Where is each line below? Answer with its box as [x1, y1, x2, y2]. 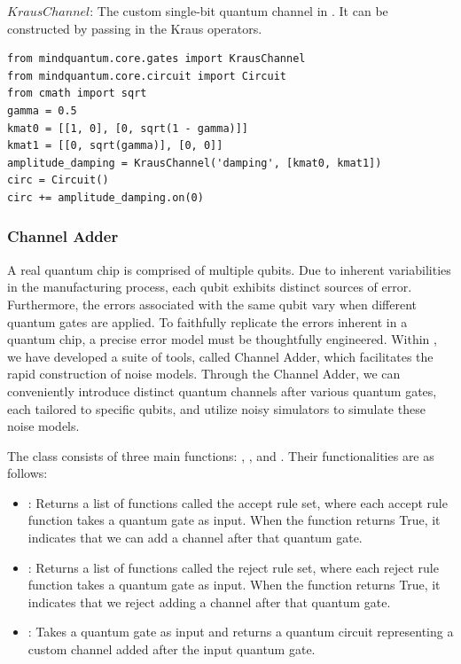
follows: [7, 464, 48, 482]
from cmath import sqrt [7, 87, 147, 100]
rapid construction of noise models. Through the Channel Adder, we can [7, 364, 401, 383]
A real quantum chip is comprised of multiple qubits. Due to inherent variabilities [7, 260, 451, 278]
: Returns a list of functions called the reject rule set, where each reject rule [27, 558, 439, 576]
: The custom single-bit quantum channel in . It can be [90, 2, 388, 20]
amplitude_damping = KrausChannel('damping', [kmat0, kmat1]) [7, 156, 382, 169]
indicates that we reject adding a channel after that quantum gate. [27, 592, 391, 611]
